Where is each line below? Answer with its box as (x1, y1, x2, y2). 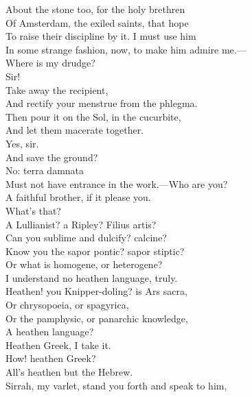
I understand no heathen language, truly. (5, 270, 178, 285)
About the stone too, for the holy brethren (5, 2, 185, 16)
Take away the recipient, (5, 82, 108, 97)
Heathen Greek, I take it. (5, 337, 111, 352)
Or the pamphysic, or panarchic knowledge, (5, 311, 188, 325)
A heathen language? (5, 324, 94, 339)
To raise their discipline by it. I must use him (5, 29, 196, 43)
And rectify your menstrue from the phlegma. (5, 96, 198, 110)
